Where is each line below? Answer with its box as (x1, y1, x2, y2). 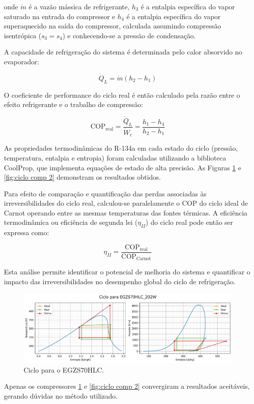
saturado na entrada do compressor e (4, 11, 115, 21)
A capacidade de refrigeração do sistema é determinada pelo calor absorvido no (4, 47, 242, 57)
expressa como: (4, 227, 49, 238)
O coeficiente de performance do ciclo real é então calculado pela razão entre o (4, 89, 240, 100)
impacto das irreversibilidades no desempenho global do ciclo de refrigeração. (4, 276, 236, 286)
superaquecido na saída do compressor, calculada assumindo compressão (4, 21, 221, 31)
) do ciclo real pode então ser (145, 217, 233, 227)
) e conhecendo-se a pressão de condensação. (62, 30, 196, 40)
